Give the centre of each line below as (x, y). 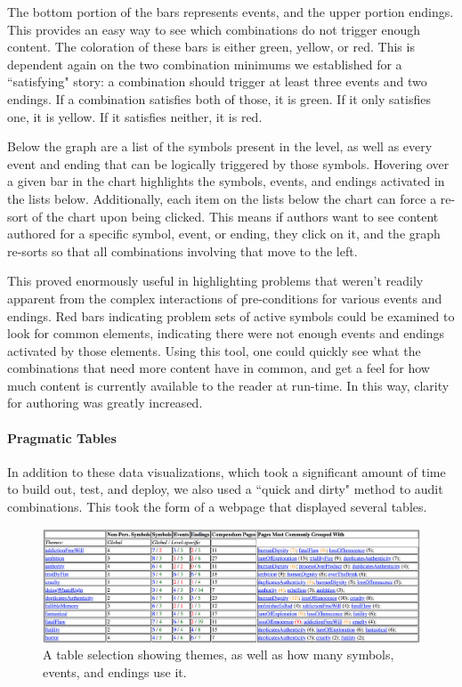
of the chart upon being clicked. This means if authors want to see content (235, 216)
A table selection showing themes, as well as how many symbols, (219, 655)
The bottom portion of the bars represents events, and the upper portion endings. (231, 12)
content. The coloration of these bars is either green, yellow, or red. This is (211, 47)
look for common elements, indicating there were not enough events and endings (226, 333)
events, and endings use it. (115, 671)
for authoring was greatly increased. (105, 403)
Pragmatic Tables (62, 437)
